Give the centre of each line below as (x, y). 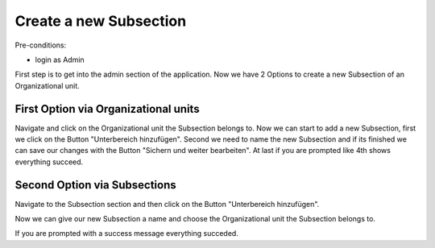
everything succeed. (49, 162)
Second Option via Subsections (95, 185)
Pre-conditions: (41, 45)
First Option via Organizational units (108, 109)
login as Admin (60, 60)
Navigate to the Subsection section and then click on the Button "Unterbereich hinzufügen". (167, 204)
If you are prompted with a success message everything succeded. (127, 234)
